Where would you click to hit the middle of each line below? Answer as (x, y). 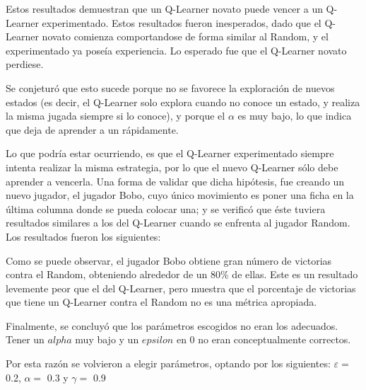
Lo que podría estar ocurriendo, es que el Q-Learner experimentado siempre (170, 153)
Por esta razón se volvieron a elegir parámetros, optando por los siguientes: (168, 363)
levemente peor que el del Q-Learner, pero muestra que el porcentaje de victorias (181, 288)
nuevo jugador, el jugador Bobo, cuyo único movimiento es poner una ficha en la (180, 195)
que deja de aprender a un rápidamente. (92, 129)
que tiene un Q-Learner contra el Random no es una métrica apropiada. (161, 302)
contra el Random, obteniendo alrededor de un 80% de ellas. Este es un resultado (182, 274)
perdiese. (25, 64)
